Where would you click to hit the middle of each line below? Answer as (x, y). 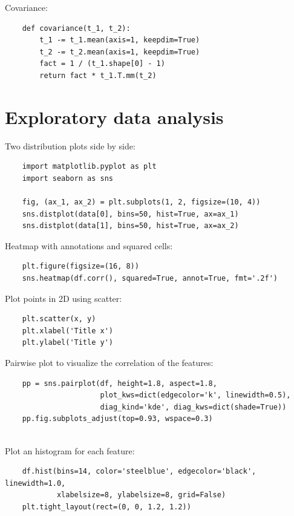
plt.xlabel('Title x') (67, 331)
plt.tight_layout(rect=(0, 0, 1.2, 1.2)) (106, 507)
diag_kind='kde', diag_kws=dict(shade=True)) (193, 407)
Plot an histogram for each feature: (70, 450)
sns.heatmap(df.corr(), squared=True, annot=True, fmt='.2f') (150, 279)
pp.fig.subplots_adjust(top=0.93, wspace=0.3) (117, 419)
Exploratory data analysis (114, 116)
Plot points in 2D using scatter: (64, 298)
